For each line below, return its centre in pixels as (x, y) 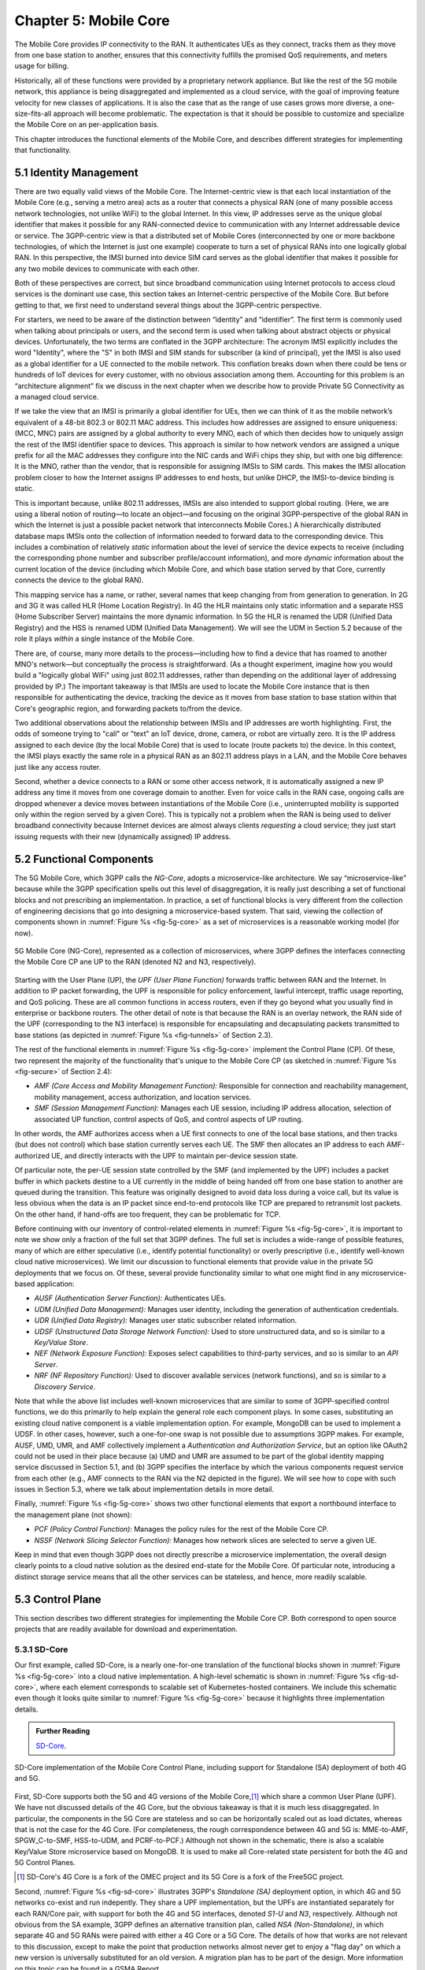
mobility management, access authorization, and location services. (143, 1097)
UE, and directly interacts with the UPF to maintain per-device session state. (175, 1155)
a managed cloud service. (57, 397)
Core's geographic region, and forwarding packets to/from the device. (128, 708)
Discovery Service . (65, 1386)
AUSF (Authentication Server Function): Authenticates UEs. (130, 1298)
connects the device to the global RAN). (79, 580)
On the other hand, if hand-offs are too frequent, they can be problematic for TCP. (148, 1214)
